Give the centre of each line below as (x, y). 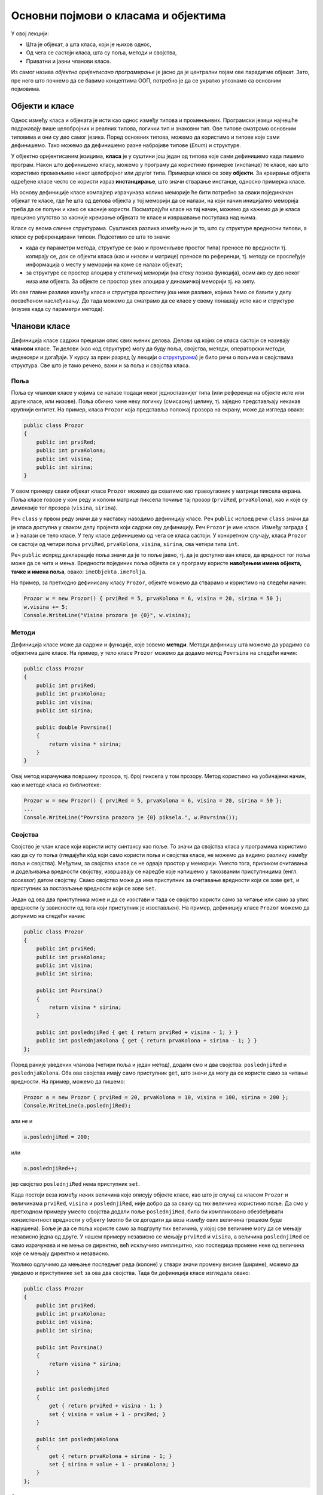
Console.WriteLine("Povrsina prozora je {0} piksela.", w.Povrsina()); (131, 817)
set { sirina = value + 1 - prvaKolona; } (112, 1464)
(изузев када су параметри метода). (58, 309)
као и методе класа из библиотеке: (56, 785)
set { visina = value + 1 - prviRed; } (107, 1414)
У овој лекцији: (30, 33)
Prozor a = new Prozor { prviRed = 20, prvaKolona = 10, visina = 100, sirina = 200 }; (156, 1097)
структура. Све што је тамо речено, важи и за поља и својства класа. (100, 365)
